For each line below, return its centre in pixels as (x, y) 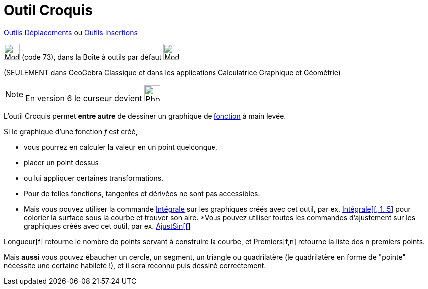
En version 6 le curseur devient (84, 98)
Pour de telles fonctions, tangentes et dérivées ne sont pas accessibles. (142, 193)
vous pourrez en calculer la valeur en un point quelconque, (121, 147)
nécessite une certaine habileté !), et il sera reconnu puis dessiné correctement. (135, 265)
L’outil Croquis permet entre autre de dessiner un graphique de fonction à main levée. (145, 116)
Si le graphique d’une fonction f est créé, (71, 131)
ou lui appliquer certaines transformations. (94, 178)
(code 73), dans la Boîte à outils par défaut (92, 57)
